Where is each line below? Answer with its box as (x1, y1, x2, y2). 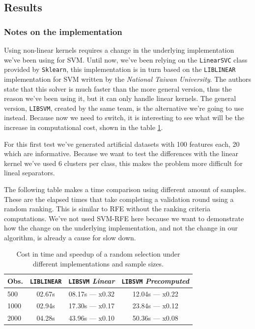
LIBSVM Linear (68, 275, 115, 286)
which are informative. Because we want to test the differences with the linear (4, 148, 238, 159)
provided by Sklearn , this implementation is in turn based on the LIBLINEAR (4, 64, 236, 74)
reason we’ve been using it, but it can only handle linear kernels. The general (4, 93, 236, 103)
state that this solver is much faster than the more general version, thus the (4, 83, 232, 94)
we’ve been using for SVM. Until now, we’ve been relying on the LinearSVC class (4, 54, 248, 65)
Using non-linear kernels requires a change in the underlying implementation (4, 45, 234, 55)
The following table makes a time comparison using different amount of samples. (4, 184, 246, 194)
